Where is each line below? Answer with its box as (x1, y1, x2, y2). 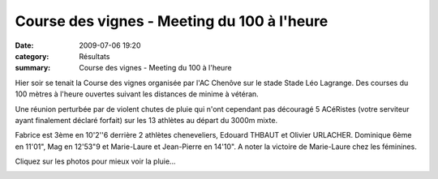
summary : (15, 63, 51, 73)
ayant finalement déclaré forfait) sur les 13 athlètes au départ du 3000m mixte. (15, 115, 278, 125)
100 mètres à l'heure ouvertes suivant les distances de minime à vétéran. (15, 89, 259, 99)
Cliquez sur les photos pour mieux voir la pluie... (15, 156, 176, 166)
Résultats (79, 51, 110, 61)
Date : (15, 40, 34, 50)
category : (15, 51, 49, 61)
